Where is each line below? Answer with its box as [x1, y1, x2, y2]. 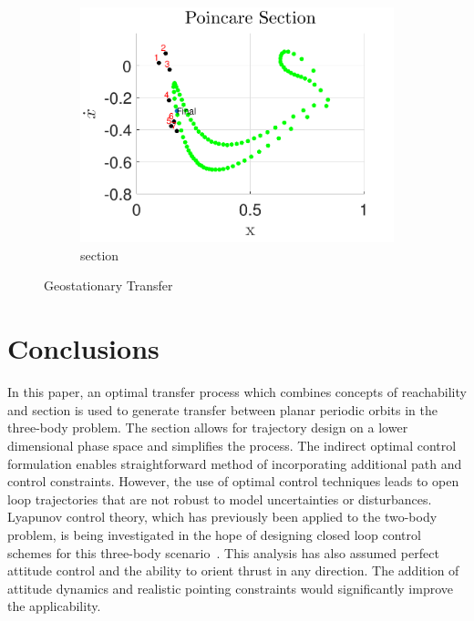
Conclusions [7, 330, 160, 367]
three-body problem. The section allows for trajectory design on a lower [7, 418, 408, 437]
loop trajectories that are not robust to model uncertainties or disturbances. [7, 489, 432, 508]
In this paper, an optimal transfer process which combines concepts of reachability [7, 382, 467, 402]
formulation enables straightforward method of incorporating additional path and [7, 453, 462, 473]
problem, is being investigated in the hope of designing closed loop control [7, 524, 421, 544]
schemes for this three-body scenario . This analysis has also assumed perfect [7, 543, 439, 562]
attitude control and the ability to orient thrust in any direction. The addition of [7, 561, 459, 580]
